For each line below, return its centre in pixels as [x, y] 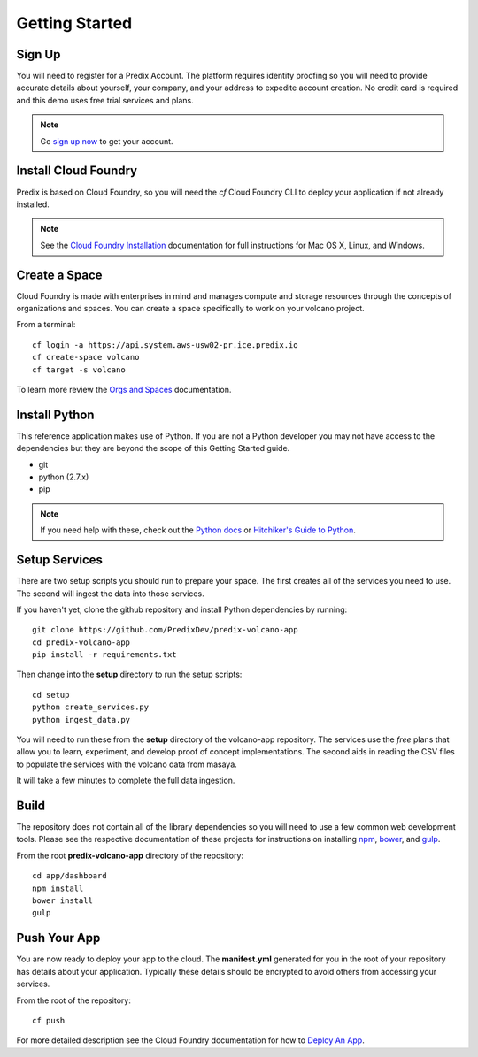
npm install [58, 888]
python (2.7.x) [64, 477]
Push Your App [58, 938]
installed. [33, 204]
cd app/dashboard [69, 876]
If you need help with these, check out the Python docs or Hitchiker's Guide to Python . [198, 530]
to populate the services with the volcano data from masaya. [127, 764]
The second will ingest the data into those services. [110, 594]
